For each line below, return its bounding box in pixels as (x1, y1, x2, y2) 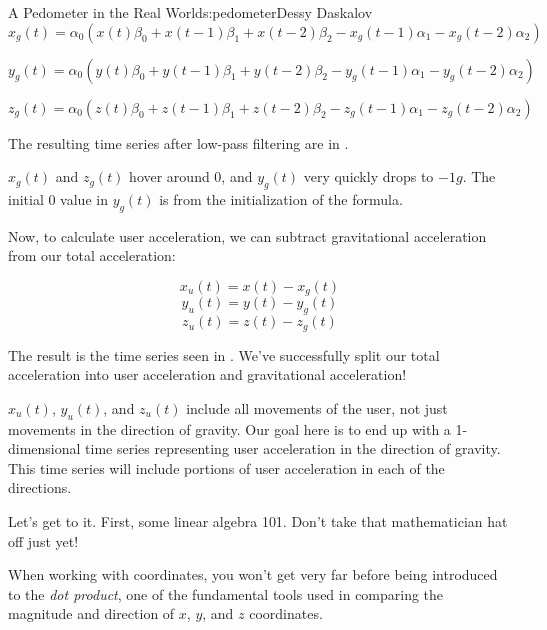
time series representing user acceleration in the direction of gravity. (85, 438, 501, 459)
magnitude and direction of (8, 603, 175, 624)
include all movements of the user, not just (186, 397, 448, 418)
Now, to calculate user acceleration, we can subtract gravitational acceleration (8, 225, 487, 246)
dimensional (8, 438, 81, 459)
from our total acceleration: (8, 245, 176, 266)
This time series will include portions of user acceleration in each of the (8, 457, 445, 478)
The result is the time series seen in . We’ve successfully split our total (8, 344, 440, 365)
